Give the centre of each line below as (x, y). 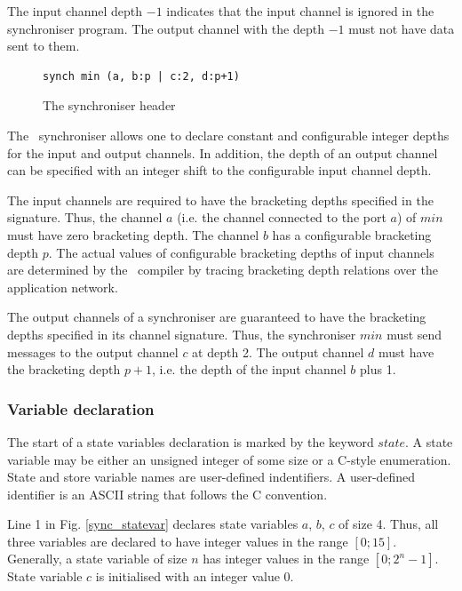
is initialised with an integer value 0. (195, 576)
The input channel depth (75, 11)
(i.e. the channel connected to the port (282, 217)
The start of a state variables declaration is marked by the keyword (191, 441)
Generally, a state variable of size (97, 559)
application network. (63, 287)
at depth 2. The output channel (278, 351)
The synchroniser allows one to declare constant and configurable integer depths (228, 135)
